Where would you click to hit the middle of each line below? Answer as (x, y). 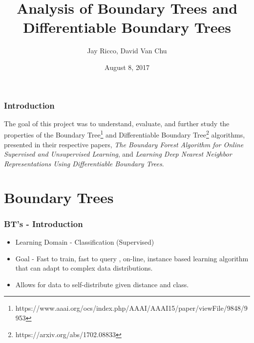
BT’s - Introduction (43, 223)
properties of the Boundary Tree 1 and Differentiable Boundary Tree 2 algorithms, (125, 134)
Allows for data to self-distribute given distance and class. (102, 284)
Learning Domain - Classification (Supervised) (85, 242)
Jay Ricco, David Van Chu (127, 51)
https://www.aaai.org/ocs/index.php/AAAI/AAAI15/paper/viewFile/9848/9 (131, 308)
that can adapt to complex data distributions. (84, 268)
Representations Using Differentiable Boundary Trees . (84, 163)
